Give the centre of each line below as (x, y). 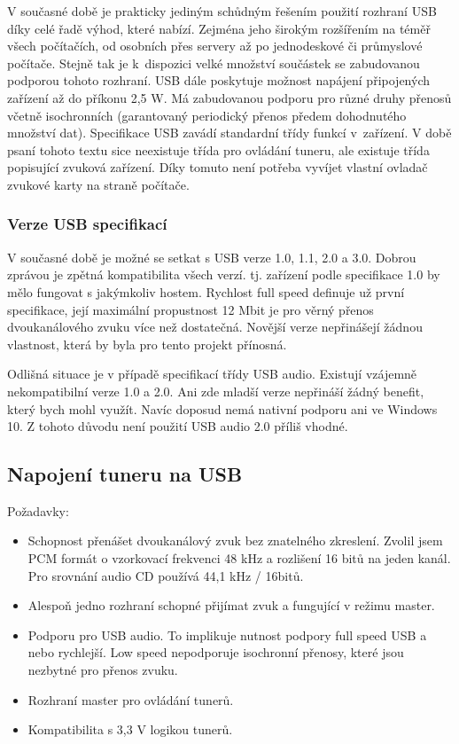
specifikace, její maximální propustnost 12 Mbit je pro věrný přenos (191, 309)
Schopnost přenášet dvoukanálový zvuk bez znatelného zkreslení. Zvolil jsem (235, 540)
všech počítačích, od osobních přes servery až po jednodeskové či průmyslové (215, 46)
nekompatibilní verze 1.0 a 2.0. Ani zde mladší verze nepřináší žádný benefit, (216, 391)
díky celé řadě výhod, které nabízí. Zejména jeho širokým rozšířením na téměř (219, 28)
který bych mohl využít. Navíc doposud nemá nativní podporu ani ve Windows (222, 408)
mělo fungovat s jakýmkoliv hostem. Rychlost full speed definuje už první (206, 291)
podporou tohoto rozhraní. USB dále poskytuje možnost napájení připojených (218, 80)
